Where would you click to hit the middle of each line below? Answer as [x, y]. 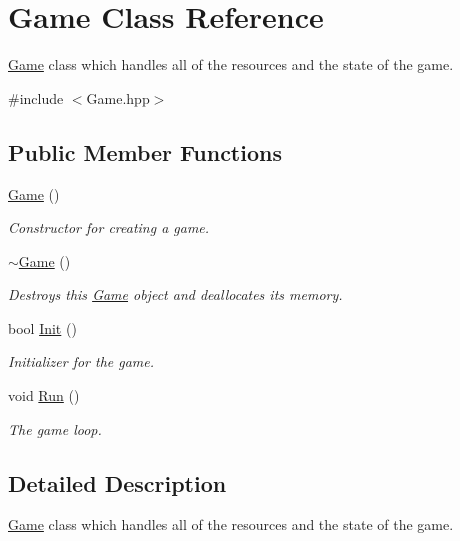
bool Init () [42, 327]
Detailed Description [117, 482]
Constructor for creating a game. [109, 227]
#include [36, 97]
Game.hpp [118, 97]
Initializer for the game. [81, 361]
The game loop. [55, 428]
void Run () [44, 395]
